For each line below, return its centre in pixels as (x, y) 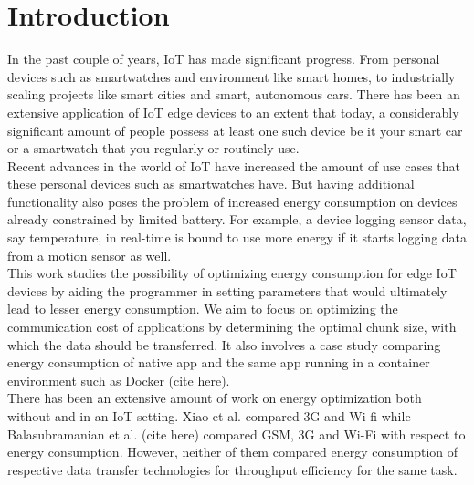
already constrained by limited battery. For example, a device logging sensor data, (237, 219)
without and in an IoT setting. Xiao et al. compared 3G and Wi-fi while (209, 416)
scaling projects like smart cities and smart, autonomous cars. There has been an (234, 94)
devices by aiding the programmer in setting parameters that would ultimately (227, 290)
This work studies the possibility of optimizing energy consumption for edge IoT (232, 273)
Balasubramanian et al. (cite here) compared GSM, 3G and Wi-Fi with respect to (237, 433)
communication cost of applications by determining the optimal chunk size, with (232, 327)
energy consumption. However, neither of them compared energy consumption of (233, 452)
